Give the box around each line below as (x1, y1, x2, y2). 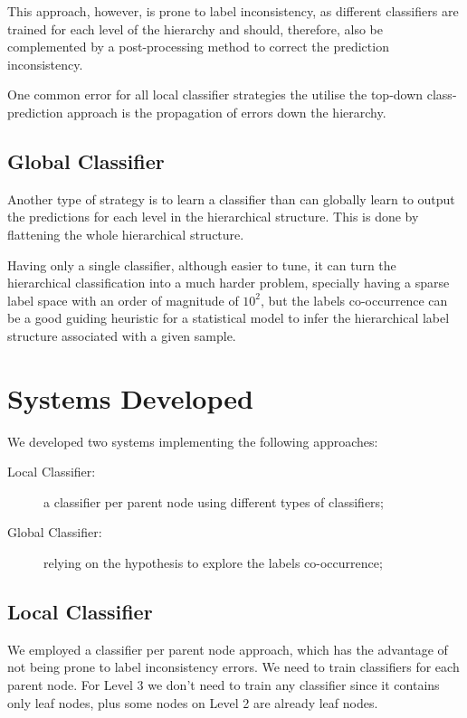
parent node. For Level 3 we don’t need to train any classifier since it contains (7, 675, 440, 694)
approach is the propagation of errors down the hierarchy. (67, 102, 386, 121)
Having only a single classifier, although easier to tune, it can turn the (7, 255, 396, 274)
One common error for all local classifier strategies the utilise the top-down (7, 85, 424, 104)
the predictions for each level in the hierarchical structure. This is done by (7, 207, 419, 226)
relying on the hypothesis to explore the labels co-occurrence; (43, 553, 383, 572)
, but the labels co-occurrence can (261, 290, 448, 309)
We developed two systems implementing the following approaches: (7, 431, 378, 450)
